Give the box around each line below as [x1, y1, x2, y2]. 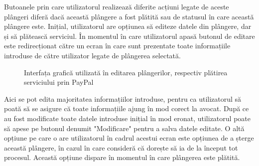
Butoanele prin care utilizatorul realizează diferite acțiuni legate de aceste [4, 1, 229, 11]
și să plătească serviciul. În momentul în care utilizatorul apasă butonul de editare [4, 30, 255, 41]
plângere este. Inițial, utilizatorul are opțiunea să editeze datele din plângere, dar [4, 21, 252, 31]
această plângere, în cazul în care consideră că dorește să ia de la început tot [4, 142, 238, 153]
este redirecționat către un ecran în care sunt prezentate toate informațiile [4, 40, 231, 51]
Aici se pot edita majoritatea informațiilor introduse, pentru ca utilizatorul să [4, 93, 242, 104]
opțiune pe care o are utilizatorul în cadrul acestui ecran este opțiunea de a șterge [4, 133, 254, 143]
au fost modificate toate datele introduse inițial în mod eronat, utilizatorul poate [4, 113, 251, 123]
